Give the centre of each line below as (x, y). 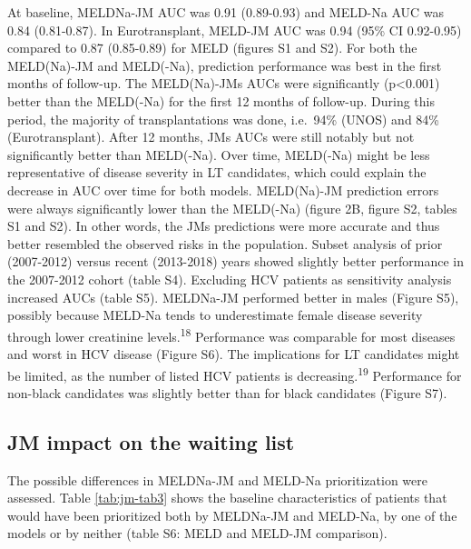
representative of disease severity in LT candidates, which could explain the (217, 172)
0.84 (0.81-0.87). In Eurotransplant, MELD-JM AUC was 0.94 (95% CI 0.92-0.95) (235, 30)
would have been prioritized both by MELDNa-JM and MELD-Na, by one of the (232, 515)
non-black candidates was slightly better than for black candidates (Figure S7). (227, 392)
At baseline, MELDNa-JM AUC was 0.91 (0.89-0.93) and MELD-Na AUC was (226, 12)
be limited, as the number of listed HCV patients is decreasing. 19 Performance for (235, 374)
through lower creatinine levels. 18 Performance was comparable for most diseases (231, 334)
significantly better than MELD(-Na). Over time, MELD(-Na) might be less (219, 154)
